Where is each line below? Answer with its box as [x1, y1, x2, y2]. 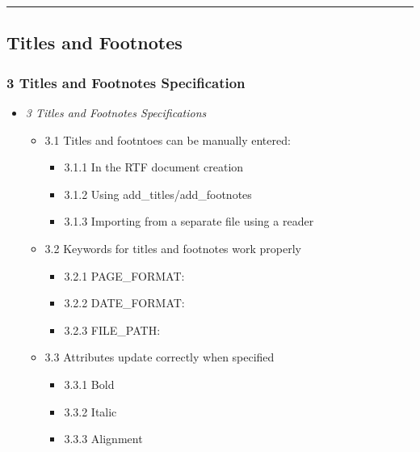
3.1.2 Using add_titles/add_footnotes [64, 185, 252, 202]
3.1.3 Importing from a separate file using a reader [64, 213, 314, 230]
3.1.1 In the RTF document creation [64, 158, 244, 175]
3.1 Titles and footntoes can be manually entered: [44, 131, 291, 148]
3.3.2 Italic [64, 403, 117, 420]
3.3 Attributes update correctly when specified [44, 349, 275, 365]
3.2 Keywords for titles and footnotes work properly [44, 239, 301, 256]
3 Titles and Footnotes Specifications [25, 104, 207, 120]
